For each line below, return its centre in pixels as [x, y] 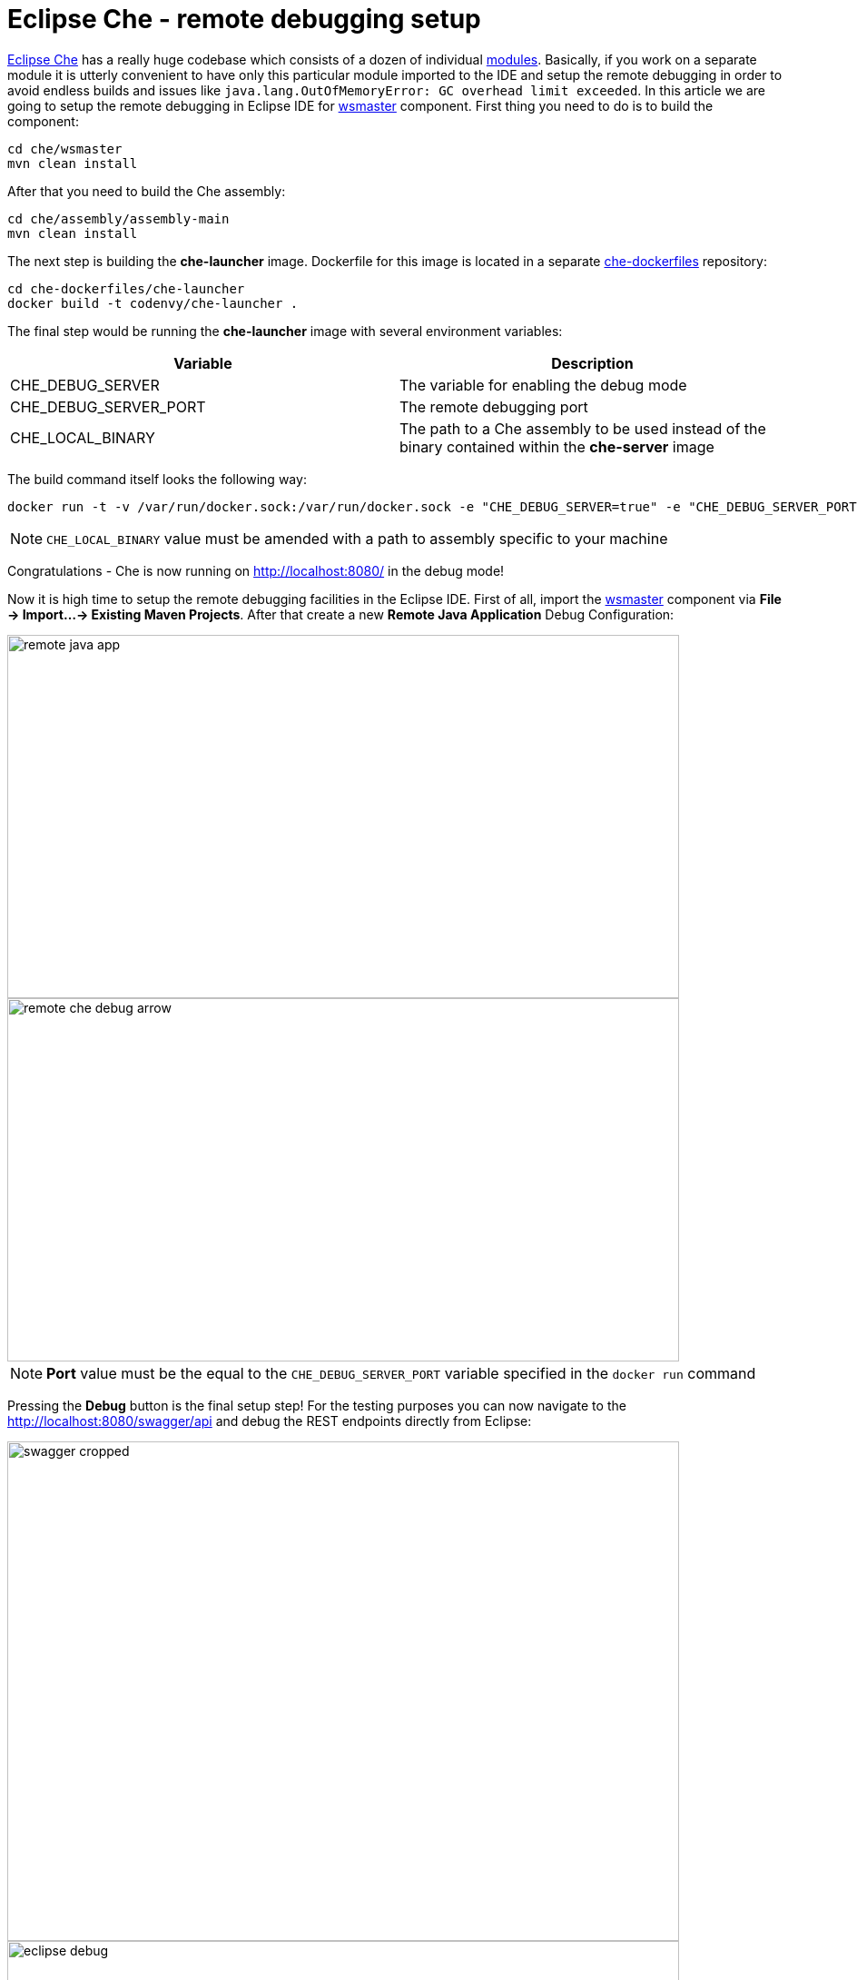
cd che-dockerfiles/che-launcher [126, 288]
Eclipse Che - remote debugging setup [244, 19]
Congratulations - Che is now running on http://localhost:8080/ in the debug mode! [256, 570]
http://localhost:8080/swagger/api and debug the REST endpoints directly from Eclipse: [270, 1421]
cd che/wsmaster [65, 148]
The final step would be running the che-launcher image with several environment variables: [285, 331]
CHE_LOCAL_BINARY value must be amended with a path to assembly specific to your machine [357, 538]
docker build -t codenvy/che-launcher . [153, 303]
